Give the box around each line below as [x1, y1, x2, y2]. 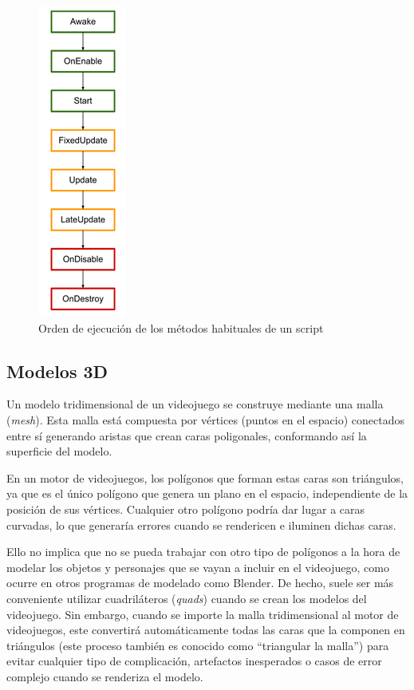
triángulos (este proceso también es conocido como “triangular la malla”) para [6, 637, 389, 653]
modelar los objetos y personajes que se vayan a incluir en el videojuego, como [6, 558, 389, 575]
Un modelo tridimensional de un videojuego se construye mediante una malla [6, 396, 384, 412]
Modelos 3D [6, 358, 108, 383]
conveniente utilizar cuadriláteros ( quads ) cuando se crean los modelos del [6, 589, 367, 606]
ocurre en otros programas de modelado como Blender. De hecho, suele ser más [6, 574, 394, 591]
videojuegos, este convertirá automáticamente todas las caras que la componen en [6, 621, 405, 638]
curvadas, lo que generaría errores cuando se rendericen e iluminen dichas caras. [6, 516, 396, 533]
